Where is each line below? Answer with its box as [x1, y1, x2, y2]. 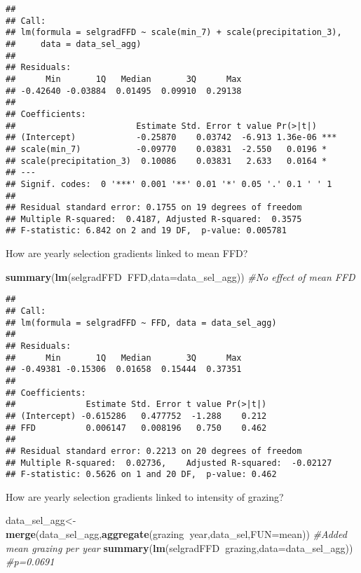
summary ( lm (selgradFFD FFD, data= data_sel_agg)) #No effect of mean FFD [6, 269, 355, 284]
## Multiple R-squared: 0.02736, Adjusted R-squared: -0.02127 [6, 457, 332, 468]
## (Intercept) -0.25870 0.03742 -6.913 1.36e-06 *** [6, 132, 337, 143]
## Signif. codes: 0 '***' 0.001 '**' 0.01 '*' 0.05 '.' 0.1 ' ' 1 [6, 179, 332, 189]
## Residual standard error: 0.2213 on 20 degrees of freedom [6, 446, 302, 456]
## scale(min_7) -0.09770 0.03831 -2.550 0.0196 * [6, 144, 327, 154]
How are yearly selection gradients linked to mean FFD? [6, 246, 248, 261]
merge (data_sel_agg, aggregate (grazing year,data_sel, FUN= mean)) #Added [6, 527, 347, 541]
